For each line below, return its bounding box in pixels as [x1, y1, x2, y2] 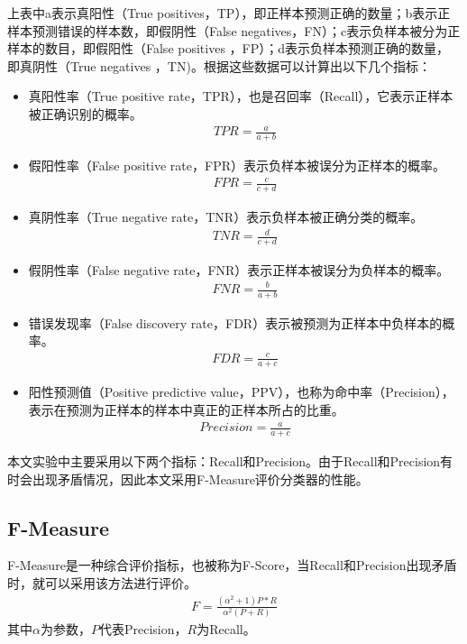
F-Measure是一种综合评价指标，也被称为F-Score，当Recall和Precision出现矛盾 [7, 556, 457, 575]
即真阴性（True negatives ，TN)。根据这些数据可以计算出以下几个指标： [7, 56, 431, 75]
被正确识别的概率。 [28, 104, 142, 123]
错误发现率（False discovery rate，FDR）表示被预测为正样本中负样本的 [28, 313, 443, 332]
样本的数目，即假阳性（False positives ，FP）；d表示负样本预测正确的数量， [7, 39, 450, 58]
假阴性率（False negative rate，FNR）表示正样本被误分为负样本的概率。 [28, 260, 450, 279]
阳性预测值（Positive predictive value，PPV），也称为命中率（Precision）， [28, 382, 454, 401]
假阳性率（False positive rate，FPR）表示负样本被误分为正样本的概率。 [28, 155, 445, 174]
